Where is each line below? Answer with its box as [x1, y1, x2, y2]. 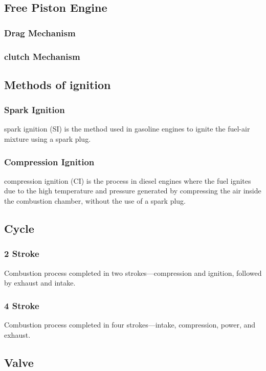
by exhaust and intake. [4, 277, 76, 288]
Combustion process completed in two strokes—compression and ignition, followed [4, 267, 262, 278]
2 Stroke [4, 247, 39, 260]
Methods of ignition [4, 76, 111, 92]
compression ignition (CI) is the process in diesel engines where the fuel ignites [4, 175, 251, 186]
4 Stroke [4, 299, 39, 312]
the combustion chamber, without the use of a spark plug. [4, 195, 186, 206]
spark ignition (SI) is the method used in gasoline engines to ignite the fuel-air [4, 123, 250, 134]
